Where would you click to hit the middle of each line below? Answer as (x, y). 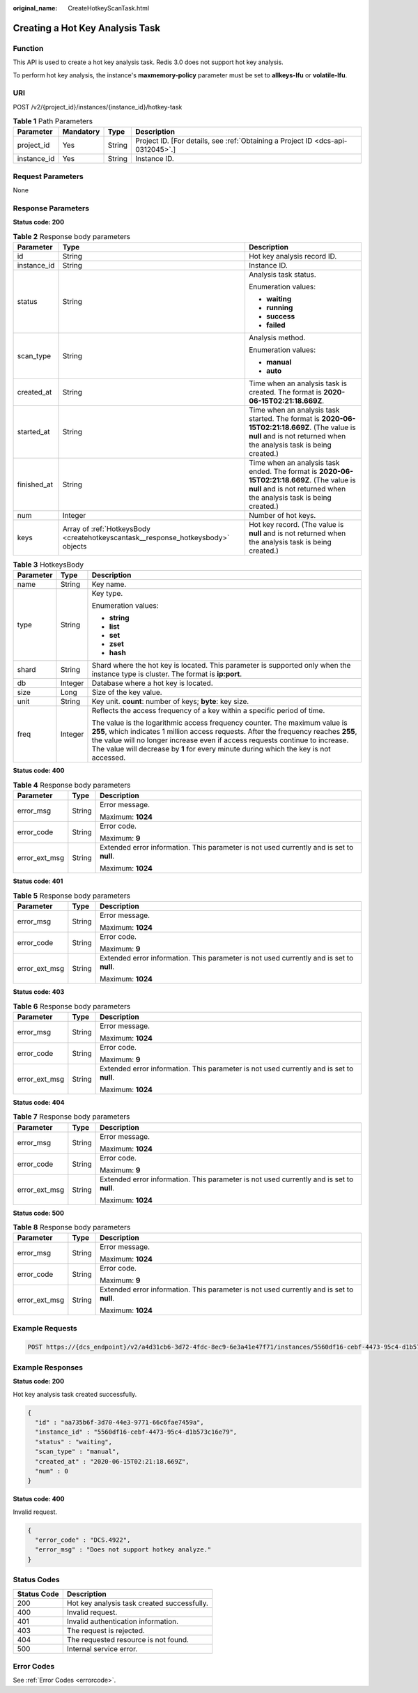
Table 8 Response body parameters (72, 1227)
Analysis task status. (282, 275)
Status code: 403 (39, 992)
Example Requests (45, 1328)
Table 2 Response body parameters (71, 236)
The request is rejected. (106, 1630)
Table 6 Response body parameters (72, 1006)
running (279, 308)
